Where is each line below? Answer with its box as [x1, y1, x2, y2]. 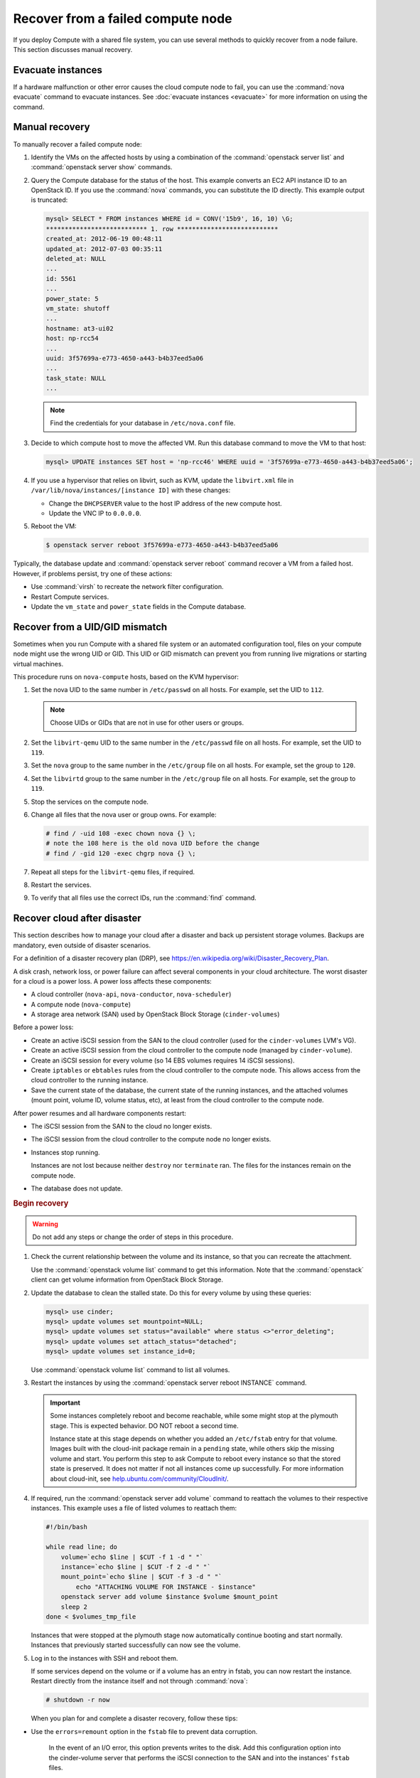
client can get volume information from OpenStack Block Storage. [31, 1275, 224, 1284]
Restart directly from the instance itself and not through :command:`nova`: [31, 1677, 248, 1686]
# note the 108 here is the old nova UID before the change [45, 839, 260, 848]
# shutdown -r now [45, 1696, 110, 1704]
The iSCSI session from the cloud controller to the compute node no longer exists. [31, 1135, 271, 1144]
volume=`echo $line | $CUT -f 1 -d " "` [60, 1553, 204, 1561]
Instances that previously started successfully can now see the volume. [31, 1641, 241, 1649]
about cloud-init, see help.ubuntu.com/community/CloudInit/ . [50, 1474, 229, 1483]
